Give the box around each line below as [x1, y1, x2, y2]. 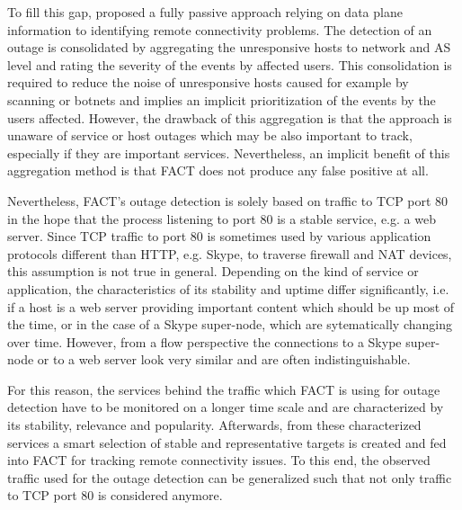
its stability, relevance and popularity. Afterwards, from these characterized [7, 416, 422, 434]
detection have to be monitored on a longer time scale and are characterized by [7, 398, 444, 416]
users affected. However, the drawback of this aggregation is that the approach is [7, 108, 452, 127]
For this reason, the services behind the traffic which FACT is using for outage [7, 380, 440, 398]
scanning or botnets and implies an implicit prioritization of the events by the [7, 90, 436, 109]
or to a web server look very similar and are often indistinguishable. [37, 350, 411, 369]
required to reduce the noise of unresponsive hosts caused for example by [7, 73, 409, 92]
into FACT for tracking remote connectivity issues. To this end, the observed [7, 451, 431, 470]
